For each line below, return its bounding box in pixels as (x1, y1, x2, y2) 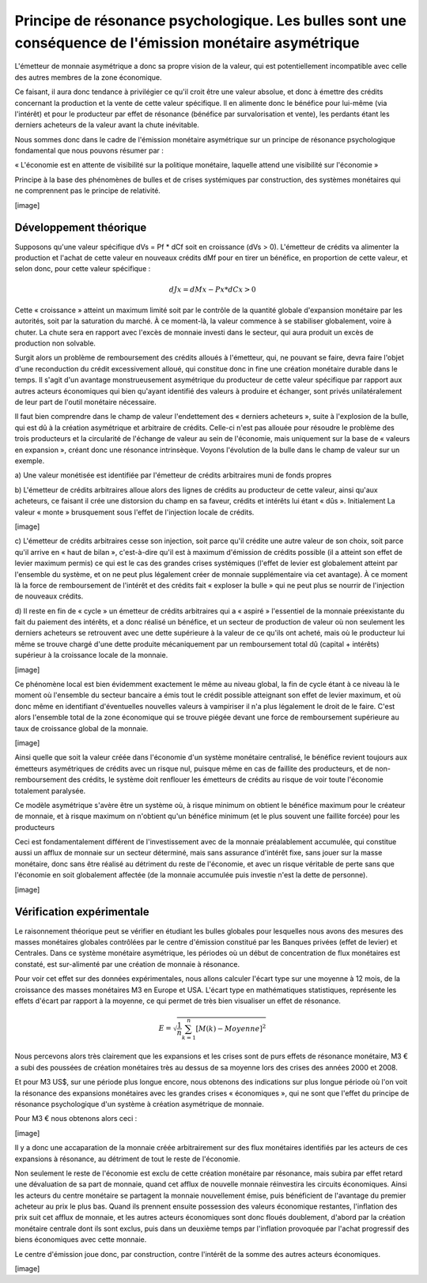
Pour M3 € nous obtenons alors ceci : (14, 1114, 138, 1123)
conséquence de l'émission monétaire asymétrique (14, 34, 360, 51)
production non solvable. (14, 338, 96, 348)
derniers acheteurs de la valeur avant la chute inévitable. (14, 120, 199, 130)
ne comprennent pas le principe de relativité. (14, 186, 161, 195)
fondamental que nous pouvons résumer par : (14, 146, 164, 156)
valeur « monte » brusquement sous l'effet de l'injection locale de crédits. (14, 507, 255, 517)
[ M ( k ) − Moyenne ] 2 (195, 1023, 266, 1033)
